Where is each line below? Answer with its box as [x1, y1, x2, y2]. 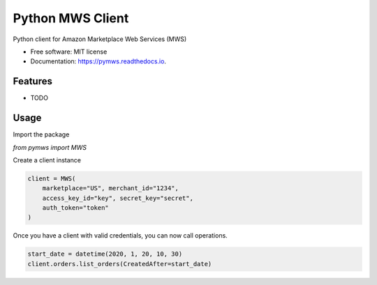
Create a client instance [13, 155, 82, 164]
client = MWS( [27, 174, 76, 183]
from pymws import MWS [13, 143, 87, 151]
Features [13, 75, 52, 87]
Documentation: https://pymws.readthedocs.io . [30, 57, 167, 66]
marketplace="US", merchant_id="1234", [42, 185, 179, 192]
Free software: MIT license [30, 47, 108, 56]
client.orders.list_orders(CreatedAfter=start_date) [27, 260, 212, 268]
